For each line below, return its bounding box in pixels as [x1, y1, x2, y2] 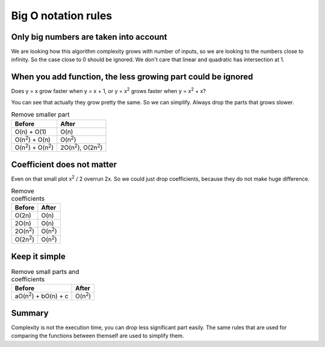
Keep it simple [11, 251, 66, 261]
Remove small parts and [11, 267, 79, 276]
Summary [11, 308, 49, 318]
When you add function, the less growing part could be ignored [11, 72, 253, 82]
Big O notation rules [11, 9, 113, 22]
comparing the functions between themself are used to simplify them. [11, 332, 184, 339]
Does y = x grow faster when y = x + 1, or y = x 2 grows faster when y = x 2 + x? [11, 86, 206, 95]
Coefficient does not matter [11, 159, 117, 169]
